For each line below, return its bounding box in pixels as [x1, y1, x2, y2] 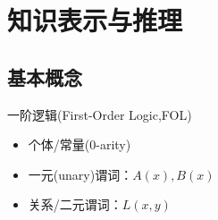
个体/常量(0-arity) [28, 135, 131, 154]
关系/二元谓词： [28, 195, 122, 214]
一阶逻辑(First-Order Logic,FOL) [7, 105, 192, 123]
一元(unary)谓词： [28, 165, 133, 183]
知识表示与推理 [7, 2, 183, 38]
